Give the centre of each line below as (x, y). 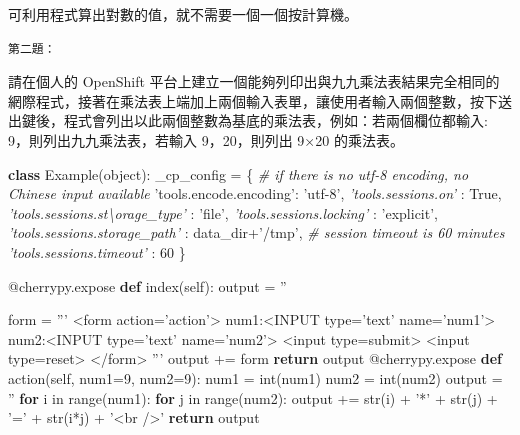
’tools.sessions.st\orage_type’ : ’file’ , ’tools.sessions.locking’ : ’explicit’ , (223, 212)
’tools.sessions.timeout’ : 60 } (97, 251)
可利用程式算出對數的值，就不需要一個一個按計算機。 (183, 14)
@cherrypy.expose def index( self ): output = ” (147, 285)
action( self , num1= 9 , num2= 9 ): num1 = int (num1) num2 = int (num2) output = (255, 377)
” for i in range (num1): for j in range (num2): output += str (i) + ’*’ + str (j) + (253, 397)
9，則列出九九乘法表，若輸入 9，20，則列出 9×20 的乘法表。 (206, 139)
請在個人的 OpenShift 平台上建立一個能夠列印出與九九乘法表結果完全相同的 (254, 81)
